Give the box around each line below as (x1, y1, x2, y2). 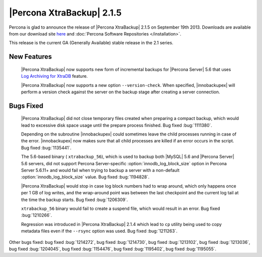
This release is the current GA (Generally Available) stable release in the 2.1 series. (9, 40, 174, 46)
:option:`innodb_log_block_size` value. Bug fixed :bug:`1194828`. (21, 174, 150, 180)
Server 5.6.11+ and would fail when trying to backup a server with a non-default (21, 168, 180, 173)
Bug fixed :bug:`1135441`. (21, 145, 71, 151)
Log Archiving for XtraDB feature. (21, 73, 88, 79)
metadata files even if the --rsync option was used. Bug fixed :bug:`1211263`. (21, 228, 178, 234)
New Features (9, 52, 52, 61)
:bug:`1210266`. (21, 212, 52, 218)
